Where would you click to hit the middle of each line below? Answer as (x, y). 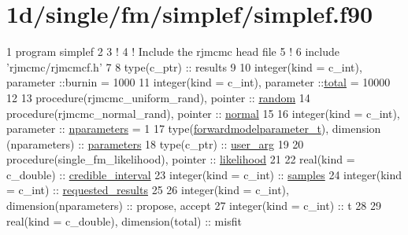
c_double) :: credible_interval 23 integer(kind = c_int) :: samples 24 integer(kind (204, 174)
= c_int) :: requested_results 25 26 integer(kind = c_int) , (148, 190)
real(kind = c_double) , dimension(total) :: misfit (124, 220)
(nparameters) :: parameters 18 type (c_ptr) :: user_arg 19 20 (155, 143)
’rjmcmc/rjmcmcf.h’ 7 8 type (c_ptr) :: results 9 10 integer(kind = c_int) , (184, 66)
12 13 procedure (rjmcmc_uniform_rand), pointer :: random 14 (158, 97)
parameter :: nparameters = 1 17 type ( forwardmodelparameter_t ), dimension (194, 129)
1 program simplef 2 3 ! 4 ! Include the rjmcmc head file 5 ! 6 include (173, 51)
